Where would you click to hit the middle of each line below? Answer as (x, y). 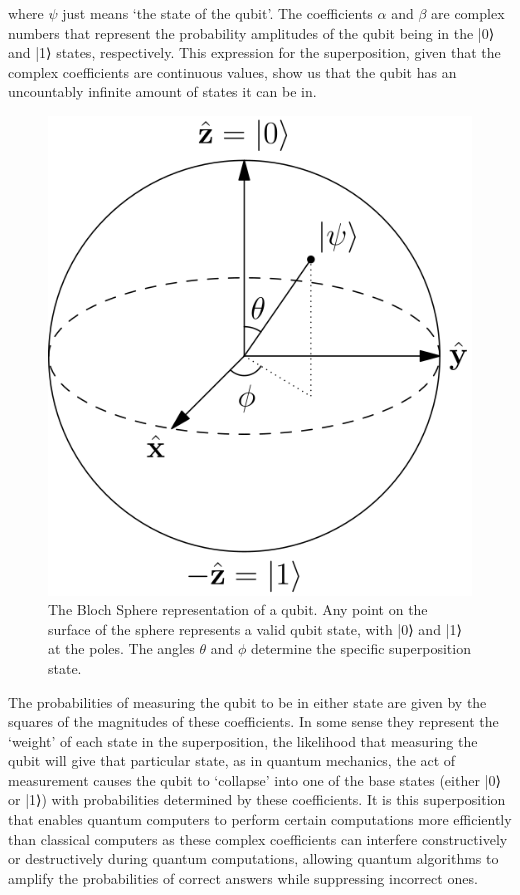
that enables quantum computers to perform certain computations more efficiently (260, 819)
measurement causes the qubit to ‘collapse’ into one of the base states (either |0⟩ (254, 779)
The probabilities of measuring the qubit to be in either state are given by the (247, 701)
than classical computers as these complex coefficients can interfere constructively (258, 838)
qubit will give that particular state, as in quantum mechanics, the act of (232, 760)
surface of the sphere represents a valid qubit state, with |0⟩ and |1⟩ (255, 628)
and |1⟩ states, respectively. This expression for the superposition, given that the (254, 52)
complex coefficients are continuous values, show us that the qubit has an (232, 71)
